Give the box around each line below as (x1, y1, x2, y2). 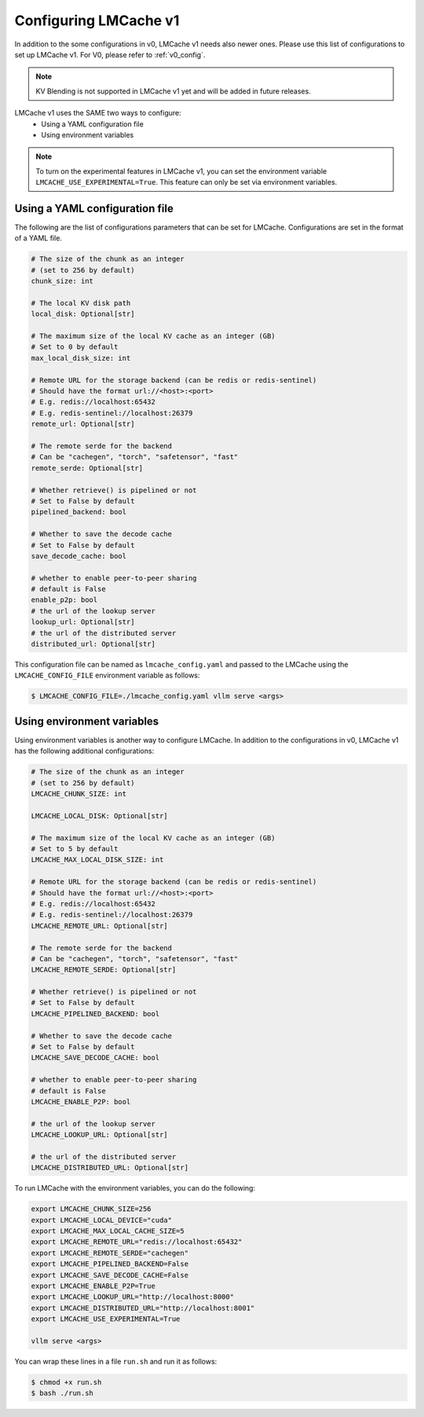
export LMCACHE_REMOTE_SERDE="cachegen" (31, 1248, 188, 1257)
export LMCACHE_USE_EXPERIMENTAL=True (31, 1315, 181, 1323)
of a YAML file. (14, 233, 63, 243)
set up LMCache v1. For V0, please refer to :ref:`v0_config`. (14, 50, 206, 59)
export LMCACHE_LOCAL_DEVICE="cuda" (31, 1215, 173, 1224)
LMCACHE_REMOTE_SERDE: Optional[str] (31, 965, 177, 975)
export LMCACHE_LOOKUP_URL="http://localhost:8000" (31, 1293, 235, 1301)
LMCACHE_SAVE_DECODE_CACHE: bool (31, 1053, 160, 1063)
